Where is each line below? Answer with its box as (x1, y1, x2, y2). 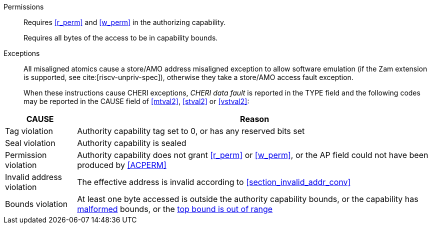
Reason (240, 114, 269, 124)
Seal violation (5, 138, 55, 148)
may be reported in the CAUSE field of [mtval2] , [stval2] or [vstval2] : (23, 97, 249, 105)
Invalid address (5, 172, 62, 182)
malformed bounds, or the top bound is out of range (77, 204, 273, 214)
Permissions (3, 2, 44, 11)
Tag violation (5, 126, 53, 136)
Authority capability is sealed (77, 138, 186, 148)
